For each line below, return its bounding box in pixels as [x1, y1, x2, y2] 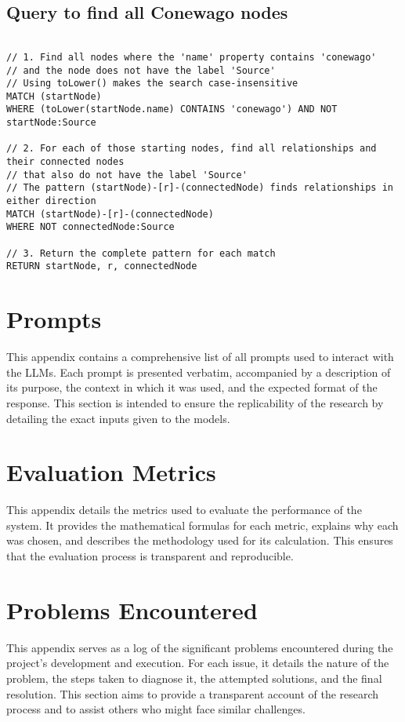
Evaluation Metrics [6, 456, 216, 488]
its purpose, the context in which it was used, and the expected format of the [6, 379, 378, 396]
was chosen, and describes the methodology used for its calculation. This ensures [6, 532, 393, 549]
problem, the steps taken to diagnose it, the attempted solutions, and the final [6, 669, 382, 686]
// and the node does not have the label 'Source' [6, 64, 276, 76]
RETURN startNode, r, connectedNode [6, 261, 197, 272]
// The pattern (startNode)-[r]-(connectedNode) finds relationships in [6, 182, 393, 194]
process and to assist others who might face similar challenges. [6, 701, 306, 717]
